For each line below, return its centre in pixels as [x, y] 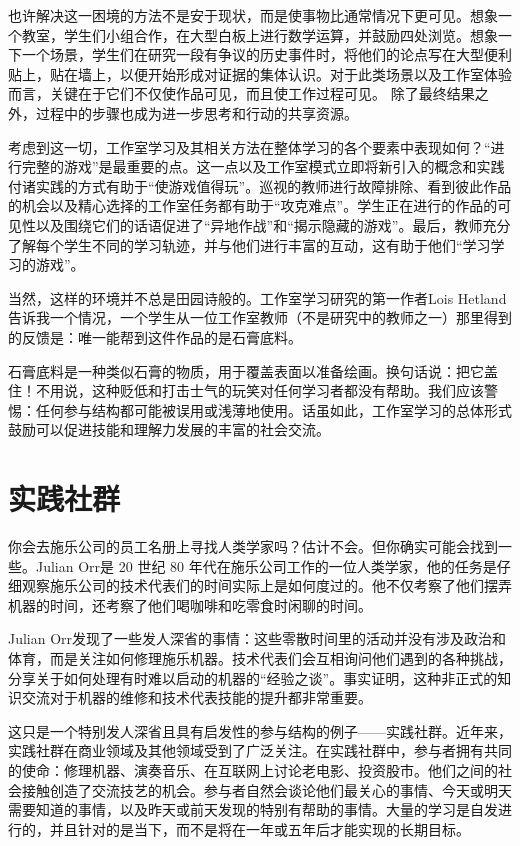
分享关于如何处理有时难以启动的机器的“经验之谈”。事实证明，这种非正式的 [253, 677]
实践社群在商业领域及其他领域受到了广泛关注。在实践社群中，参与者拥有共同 [260, 750]
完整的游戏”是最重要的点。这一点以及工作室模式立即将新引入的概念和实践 [263, 166]
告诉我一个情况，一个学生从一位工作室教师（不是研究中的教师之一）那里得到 [260, 317]
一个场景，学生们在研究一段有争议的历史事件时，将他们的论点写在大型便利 [266, 54]
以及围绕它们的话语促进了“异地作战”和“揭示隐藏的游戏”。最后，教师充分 [273, 224]
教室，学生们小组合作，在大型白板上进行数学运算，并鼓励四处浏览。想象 [259, 34]
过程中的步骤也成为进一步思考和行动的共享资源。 [196, 112]
